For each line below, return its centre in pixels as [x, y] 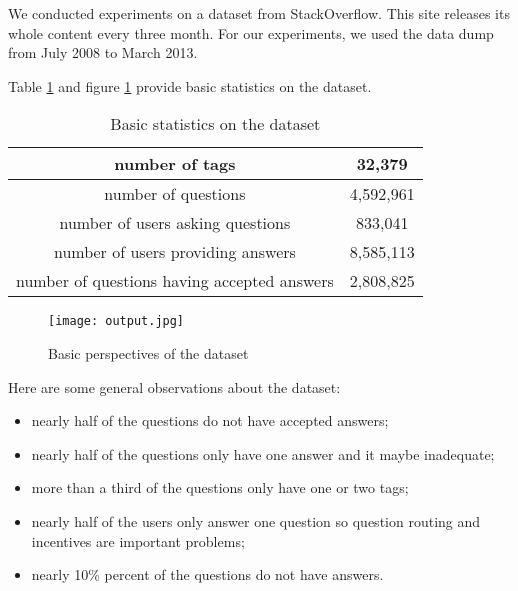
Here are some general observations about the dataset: [174, 386]
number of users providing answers [174, 252]
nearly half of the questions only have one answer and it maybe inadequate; [263, 453]
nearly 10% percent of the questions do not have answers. [207, 574]
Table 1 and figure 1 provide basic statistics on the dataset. [190, 85]
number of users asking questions [175, 223]
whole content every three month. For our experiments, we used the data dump [251, 32]
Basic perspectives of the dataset [148, 353]
